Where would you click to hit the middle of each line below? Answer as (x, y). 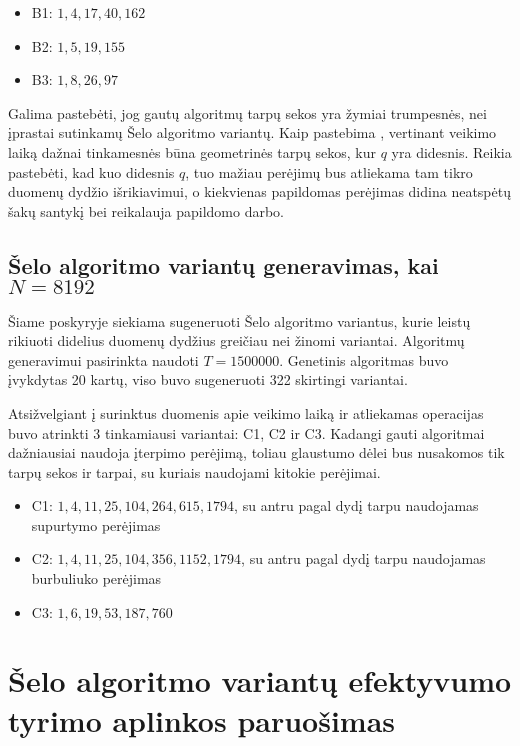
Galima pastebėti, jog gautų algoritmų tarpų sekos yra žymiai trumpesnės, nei (247, 112)
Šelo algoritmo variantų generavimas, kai (223, 264)
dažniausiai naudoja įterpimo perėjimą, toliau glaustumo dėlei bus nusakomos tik (256, 452)
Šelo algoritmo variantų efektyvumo (260, 680)
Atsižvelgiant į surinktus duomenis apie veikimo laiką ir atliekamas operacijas (246, 412)
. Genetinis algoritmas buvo (364, 359)
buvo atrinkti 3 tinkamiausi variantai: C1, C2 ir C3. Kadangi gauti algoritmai (246, 432)
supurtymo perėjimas (96, 524)
